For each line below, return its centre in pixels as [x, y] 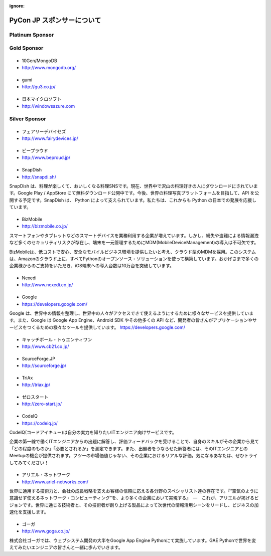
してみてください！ [29, 462]
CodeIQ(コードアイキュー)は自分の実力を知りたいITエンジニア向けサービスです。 [93, 432]
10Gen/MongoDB [40, 61]
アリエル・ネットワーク [46, 475]
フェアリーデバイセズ [44, 131]
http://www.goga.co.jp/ [46, 531]
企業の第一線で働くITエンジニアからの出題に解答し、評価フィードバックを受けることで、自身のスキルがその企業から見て [134, 442]
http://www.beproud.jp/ [46, 157]
